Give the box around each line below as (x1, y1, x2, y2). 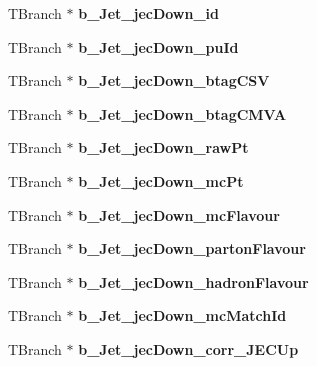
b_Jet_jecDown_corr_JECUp (78, 338, 299, 359)
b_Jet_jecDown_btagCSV (78, 70, 270, 91)
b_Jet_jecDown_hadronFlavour (78, 271, 309, 292)
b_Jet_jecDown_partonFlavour (78, 238, 306, 259)
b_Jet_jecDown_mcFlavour (78, 204, 280, 225)
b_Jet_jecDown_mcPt (78, 170, 244, 191)
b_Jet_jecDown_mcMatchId (78, 305, 287, 326)
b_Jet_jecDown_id (78, 3, 220, 23)
